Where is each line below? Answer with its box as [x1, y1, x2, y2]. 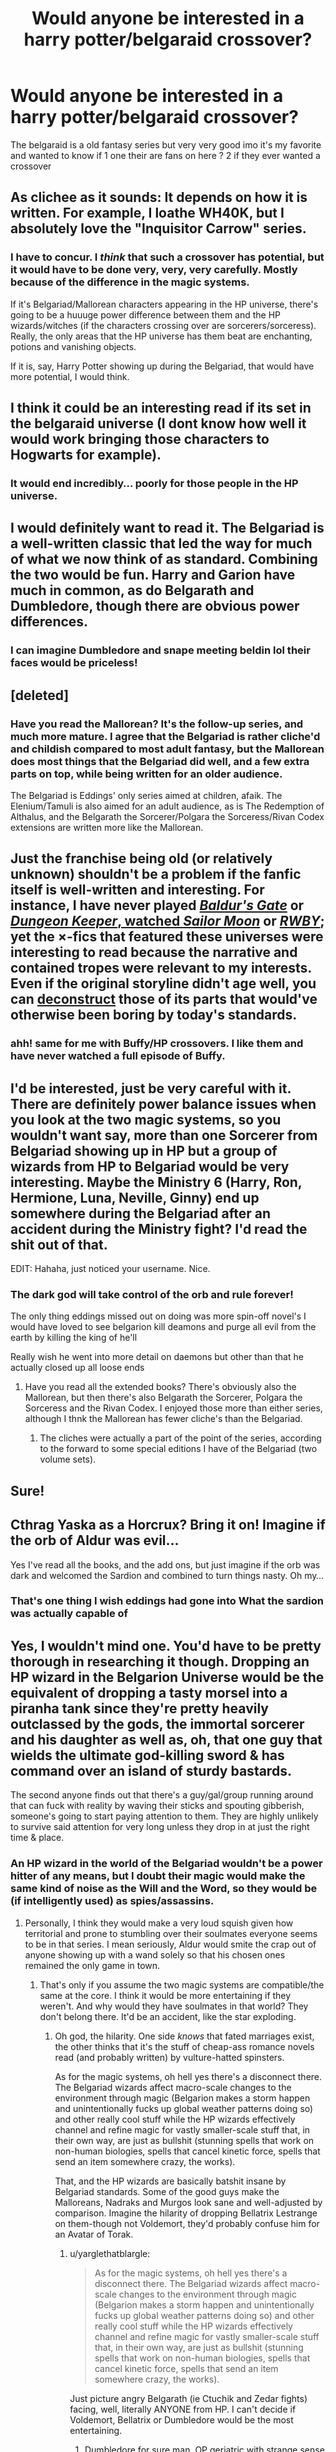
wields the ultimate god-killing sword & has [10, 1747, 285, 1764]
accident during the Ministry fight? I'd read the [10, 1220, 308, 1237]
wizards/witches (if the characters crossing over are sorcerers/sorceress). [10, 319, 317, 331]
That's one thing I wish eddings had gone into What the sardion [10, 1594, 324, 1608]
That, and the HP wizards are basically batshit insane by [54, 2175, 287, 2187]
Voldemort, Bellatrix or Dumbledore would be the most [69, 2413, 294, 2426]
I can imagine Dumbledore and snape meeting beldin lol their [10, 643, 311, 657]
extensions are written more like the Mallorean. [10, 821, 204, 833]
